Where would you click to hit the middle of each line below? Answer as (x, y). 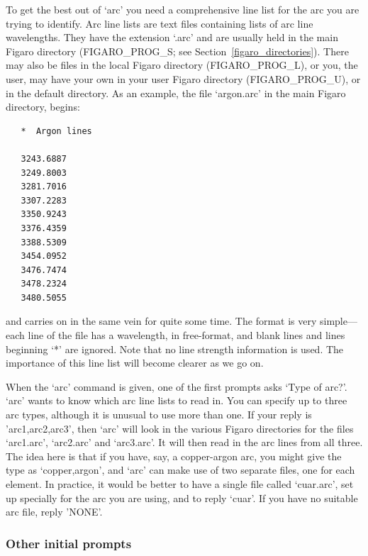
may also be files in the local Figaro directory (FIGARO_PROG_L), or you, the (182, 65)
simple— (339, 321)
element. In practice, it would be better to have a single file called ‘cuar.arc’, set (180, 484)
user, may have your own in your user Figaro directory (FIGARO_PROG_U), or (183, 78)
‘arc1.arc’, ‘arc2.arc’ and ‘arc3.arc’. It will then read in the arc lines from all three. (184, 442)
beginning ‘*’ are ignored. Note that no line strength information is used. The (175, 349)
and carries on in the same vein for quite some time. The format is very (161, 321)
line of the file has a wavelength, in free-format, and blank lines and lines (186, 335)
